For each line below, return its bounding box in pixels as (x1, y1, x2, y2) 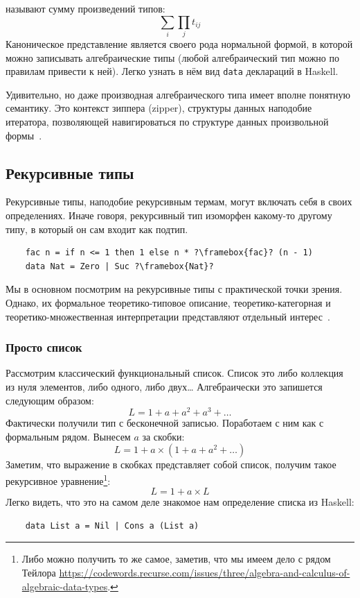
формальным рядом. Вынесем (6, 429, 131, 443)
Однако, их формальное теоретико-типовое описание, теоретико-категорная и (6, 295, 331, 309)
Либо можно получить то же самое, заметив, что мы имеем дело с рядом (21, 552, 331, 566)
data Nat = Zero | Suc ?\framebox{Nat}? (25, 261, 214, 271)
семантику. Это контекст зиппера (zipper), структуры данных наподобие (6, 101, 312, 115)
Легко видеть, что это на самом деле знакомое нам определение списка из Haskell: (6, 495, 354, 509)
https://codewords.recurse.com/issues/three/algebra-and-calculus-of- (59, 565, 350, 579)
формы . (6, 128, 42, 142)
